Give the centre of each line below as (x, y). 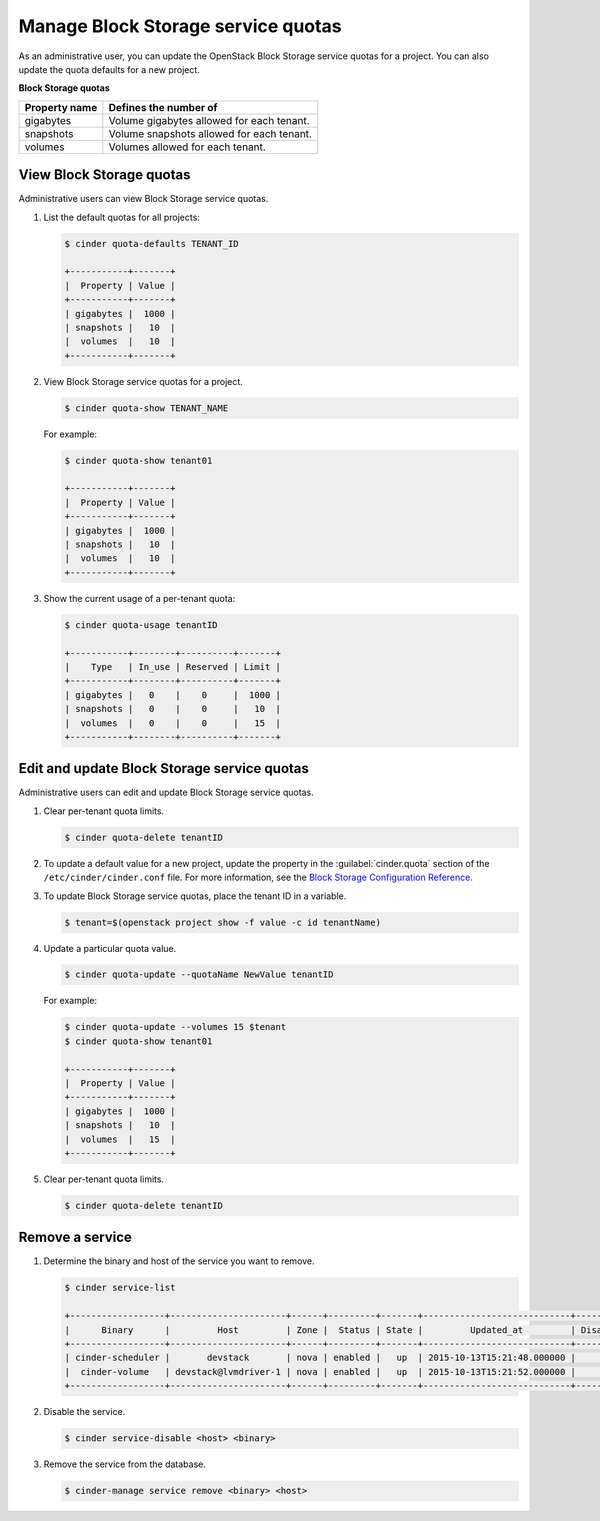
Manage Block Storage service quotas (180, 26)
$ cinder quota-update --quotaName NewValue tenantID (199, 974)
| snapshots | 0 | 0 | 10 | (173, 709)
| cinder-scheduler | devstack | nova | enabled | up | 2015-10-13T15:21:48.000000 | (320, 1358)
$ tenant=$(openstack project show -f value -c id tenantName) (223, 922)
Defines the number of (163, 107)
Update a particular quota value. (110, 948)
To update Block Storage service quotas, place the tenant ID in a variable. (195, 896)
